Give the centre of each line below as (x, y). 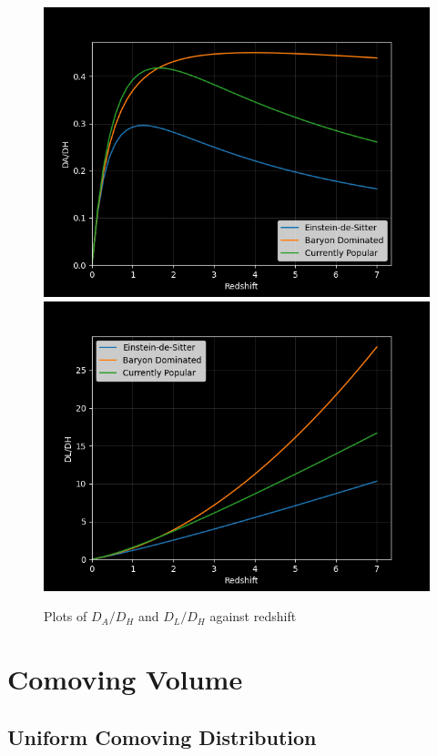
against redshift (253, 616)
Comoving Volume (125, 678)
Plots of (66, 616)
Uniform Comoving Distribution (162, 736)
